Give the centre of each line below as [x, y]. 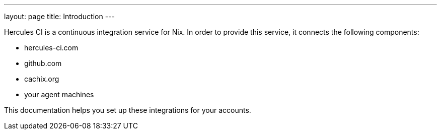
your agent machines [59, 94]
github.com [43, 63]
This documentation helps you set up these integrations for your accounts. [128, 110]
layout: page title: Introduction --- [59, 16]
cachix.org [42, 79]
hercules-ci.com [51, 48]
